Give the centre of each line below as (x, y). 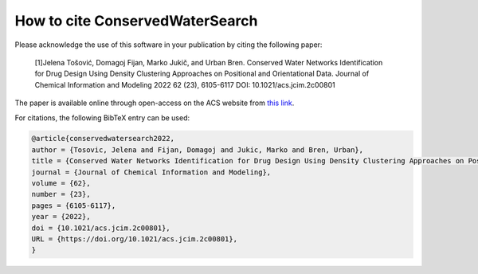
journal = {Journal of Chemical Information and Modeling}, (151, 172)
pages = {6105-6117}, (74, 205)
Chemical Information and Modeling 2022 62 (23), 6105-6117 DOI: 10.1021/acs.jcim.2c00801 (185, 84)
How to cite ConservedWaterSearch (136, 21)
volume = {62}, (61, 184)
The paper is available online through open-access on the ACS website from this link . (155, 103)
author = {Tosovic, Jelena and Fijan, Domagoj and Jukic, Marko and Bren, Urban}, (198, 150)
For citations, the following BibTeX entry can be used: (102, 117)
